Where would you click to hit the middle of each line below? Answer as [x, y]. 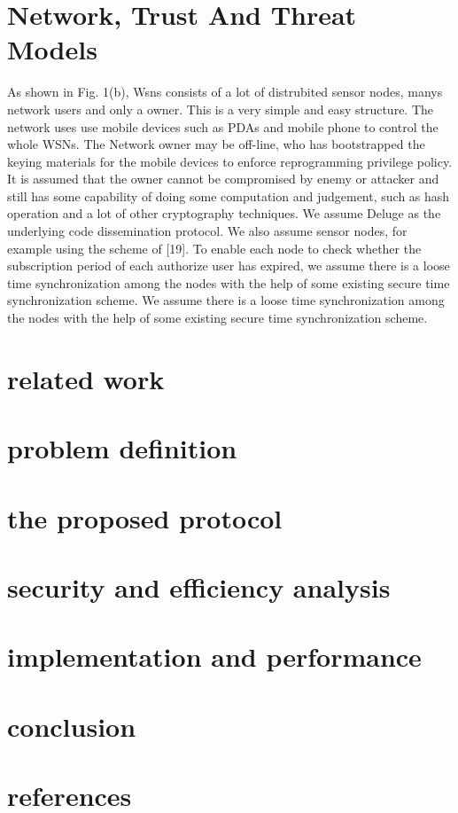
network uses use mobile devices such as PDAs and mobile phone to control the [223, 126]
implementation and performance [214, 657]
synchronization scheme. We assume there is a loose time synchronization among [226, 300]
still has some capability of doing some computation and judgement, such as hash [229, 195]
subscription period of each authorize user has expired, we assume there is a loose [229, 266]
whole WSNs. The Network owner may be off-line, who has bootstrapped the [216, 144]
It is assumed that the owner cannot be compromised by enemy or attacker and [223, 179]
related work [86, 378]
